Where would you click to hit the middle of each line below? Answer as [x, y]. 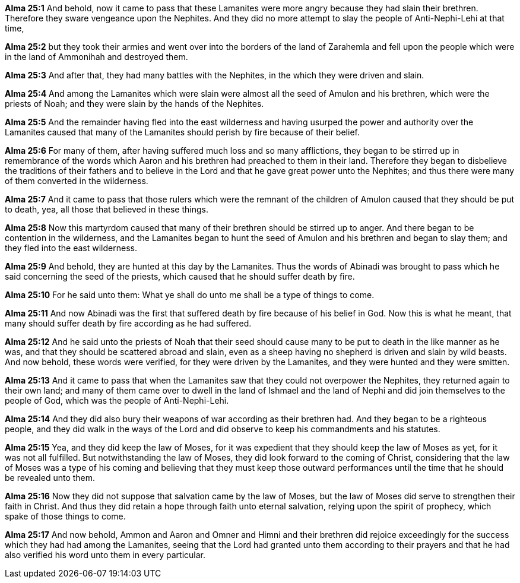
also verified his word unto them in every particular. [105, 555]
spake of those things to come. [65, 516]
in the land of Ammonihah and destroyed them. [96, 57]
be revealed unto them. [50, 478]
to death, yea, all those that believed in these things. [107, 209]
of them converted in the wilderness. [77, 181]
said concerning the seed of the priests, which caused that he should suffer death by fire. [180, 276]
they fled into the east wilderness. [71, 248]
